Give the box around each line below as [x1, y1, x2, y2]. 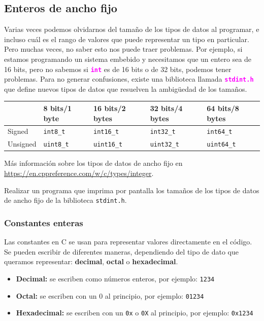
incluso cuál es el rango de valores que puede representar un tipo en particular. [4, 33, 249, 44]
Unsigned [8, 138, 37, 149]
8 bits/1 [43, 102, 72, 113]
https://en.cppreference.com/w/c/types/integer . [4, 168, 154, 179]
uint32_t [150, 141, 179, 149]
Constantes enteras [4, 216, 83, 229]
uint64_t [207, 141, 236, 149]
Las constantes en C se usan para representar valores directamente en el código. [4, 236, 252, 247]
